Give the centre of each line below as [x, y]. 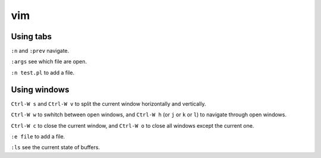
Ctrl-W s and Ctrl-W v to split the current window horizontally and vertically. [108, 103]
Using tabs [32, 37]
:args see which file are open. [49, 62]
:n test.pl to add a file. [43, 72]
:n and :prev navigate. [40, 51]
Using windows [40, 89]
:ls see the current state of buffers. [56, 147]
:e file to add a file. [38, 136]
